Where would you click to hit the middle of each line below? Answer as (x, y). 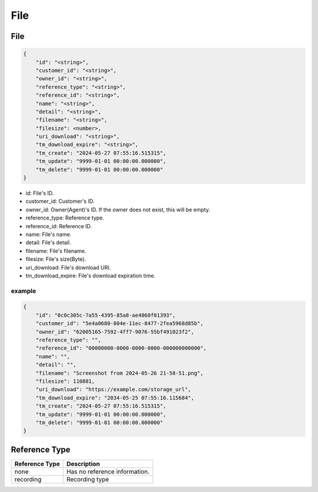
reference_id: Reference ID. (59, 226)
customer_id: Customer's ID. (60, 201)
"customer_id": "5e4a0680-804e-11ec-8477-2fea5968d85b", (120, 324)
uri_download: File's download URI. (68, 267)
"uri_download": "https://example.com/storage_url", (113, 390)
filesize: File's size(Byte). (56, 259)
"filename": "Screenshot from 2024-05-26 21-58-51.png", (120, 373)
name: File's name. (49, 234)
